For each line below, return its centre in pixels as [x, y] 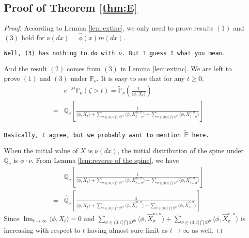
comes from [84, 69]
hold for [33, 38]
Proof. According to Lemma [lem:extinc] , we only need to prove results [109, 28]
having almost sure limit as [128, 230]
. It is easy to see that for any [141, 78]
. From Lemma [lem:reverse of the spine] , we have [105, 160]
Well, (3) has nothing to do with [60, 53]
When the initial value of [41, 151]
